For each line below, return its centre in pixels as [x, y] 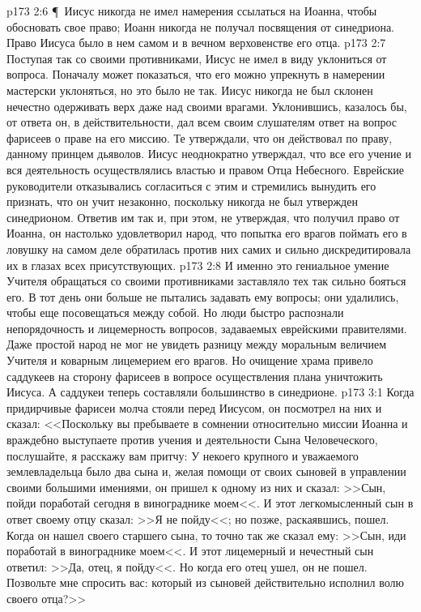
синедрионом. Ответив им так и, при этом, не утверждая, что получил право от [203, 217]
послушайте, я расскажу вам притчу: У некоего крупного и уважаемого [183, 455]
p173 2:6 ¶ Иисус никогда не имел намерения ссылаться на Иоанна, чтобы [192, 11]
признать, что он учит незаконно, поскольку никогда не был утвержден [182, 201]
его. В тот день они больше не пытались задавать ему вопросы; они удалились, [203, 296]
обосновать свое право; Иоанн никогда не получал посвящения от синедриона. [200, 26]
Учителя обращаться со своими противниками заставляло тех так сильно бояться [206, 281]
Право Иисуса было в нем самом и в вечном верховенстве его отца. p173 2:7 [196, 43]
